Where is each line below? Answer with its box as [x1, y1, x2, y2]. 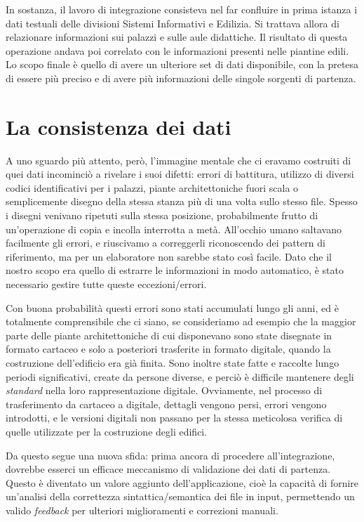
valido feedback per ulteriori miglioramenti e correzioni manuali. [6, 502, 278, 517]
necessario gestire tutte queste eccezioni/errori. [6, 277, 207, 292]
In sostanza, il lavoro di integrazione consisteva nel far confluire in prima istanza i [6, 2, 358, 16]
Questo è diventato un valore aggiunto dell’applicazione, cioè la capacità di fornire [6, 475, 359, 490]
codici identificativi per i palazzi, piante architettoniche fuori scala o [6, 180, 299, 195]
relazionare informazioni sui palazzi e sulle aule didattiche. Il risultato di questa [6, 30, 348, 44]
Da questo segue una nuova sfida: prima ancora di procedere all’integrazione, [6, 448, 335, 462]
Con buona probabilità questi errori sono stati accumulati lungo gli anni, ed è [6, 300, 339, 315]
